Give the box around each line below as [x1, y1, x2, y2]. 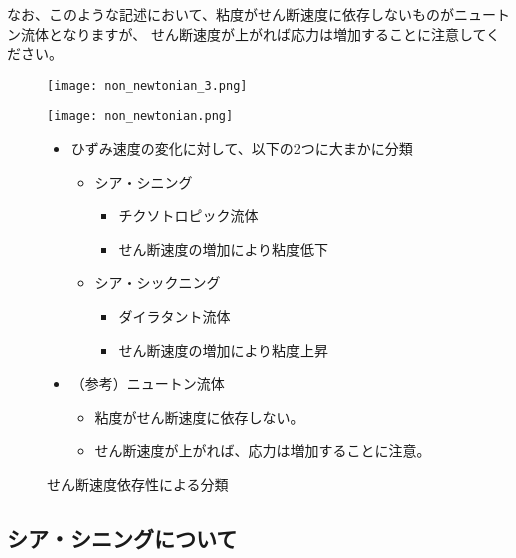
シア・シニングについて [7, 523, 238, 554]
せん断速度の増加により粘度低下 [118, 238, 329, 259]
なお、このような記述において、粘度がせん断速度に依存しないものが [7, 4, 454, 24]
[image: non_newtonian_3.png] [47, 78, 248, 93]
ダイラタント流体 [118, 306, 231, 327]
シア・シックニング [94, 272, 221, 293]
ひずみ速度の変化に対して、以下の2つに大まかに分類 [70, 138, 413, 159]
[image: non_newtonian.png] [47, 109, 234, 124]
